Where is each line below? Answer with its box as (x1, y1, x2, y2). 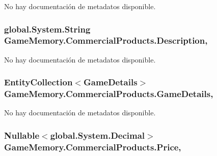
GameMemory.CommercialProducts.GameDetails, (4, 87, 213, 100)
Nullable (4, 129, 40, 141)
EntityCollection (4, 76, 73, 88)
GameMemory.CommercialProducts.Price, (4, 140, 181, 153)
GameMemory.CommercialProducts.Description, (4, 34, 208, 47)
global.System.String (4, 22, 91, 35)
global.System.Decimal (50, 129, 145, 141)
